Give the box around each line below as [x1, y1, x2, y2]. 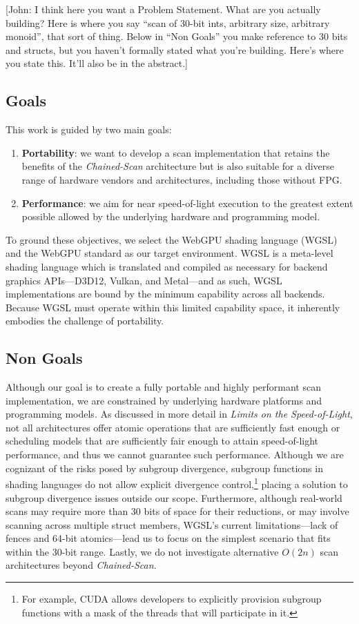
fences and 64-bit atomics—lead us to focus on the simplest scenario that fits [6, 531, 331, 545]
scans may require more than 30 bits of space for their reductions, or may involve [6, 504, 349, 518]
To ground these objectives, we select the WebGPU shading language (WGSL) [6, 232, 338, 246]
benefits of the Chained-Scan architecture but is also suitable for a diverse [21, 159, 335, 173]
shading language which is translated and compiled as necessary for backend [6, 259, 328, 273]
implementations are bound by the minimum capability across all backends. [6, 286, 325, 301]
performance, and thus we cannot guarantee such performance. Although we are [6, 447, 344, 462]
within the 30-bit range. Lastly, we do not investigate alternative [6, 544, 279, 558]
